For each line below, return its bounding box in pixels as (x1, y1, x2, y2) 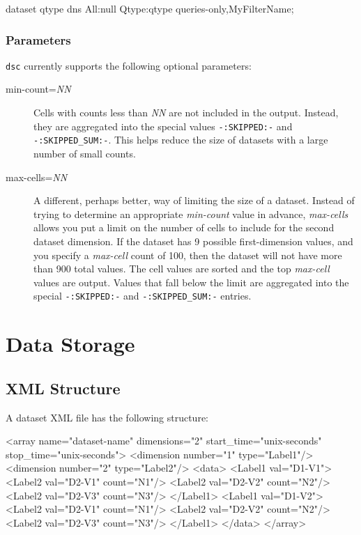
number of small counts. (33, 146, 136, 160)
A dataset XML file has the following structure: (6, 410, 209, 424)
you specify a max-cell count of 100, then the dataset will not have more (33, 247, 342, 262)
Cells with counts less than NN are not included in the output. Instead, (33, 105, 339, 120)
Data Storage (6, 329, 135, 358)
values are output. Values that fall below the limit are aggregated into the (33, 274, 349, 289)
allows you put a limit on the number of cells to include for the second (33, 220, 335, 235)
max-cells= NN (6, 169, 68, 184)
